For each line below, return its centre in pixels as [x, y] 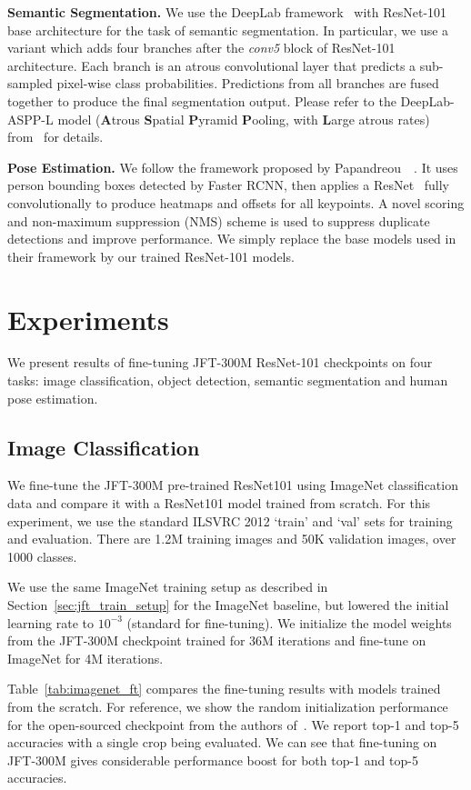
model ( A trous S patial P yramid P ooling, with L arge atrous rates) [244, 119]
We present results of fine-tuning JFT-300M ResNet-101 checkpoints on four [220, 362]
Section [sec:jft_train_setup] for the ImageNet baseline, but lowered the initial [228, 604]
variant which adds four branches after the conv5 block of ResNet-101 [201, 48]
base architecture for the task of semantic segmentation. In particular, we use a [228, 30]
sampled [30, 83]
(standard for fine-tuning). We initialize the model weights [289, 622]
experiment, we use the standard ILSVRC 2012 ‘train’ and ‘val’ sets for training [230, 520]
